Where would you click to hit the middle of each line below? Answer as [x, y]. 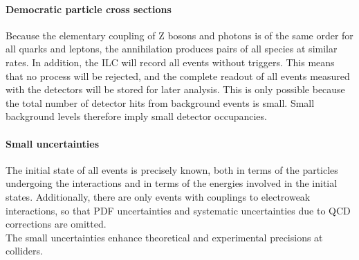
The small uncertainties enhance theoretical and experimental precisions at [164, 237]
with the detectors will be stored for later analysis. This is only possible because [175, 89]
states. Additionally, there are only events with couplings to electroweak [158, 196]
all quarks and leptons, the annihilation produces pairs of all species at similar [172, 49]
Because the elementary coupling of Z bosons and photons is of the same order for [179, 35]
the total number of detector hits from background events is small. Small [160, 102]
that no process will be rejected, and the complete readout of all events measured [178, 76]
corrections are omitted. [56, 224]
